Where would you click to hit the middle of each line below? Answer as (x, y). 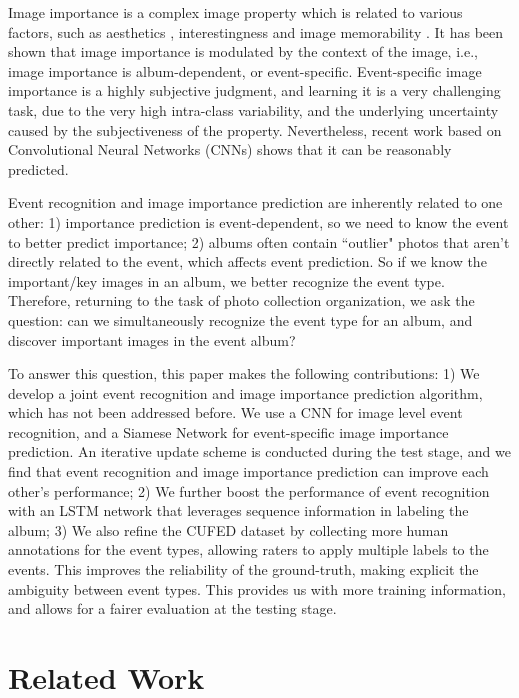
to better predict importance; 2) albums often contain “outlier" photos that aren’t (259, 241)
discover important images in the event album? (152, 339)
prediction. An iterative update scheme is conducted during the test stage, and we (259, 451)
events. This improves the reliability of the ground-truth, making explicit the (243, 569)
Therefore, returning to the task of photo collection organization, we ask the (241, 300)
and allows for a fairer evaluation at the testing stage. (172, 608)
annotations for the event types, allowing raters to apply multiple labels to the (248, 549)
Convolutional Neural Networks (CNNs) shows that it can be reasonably (230, 149)
